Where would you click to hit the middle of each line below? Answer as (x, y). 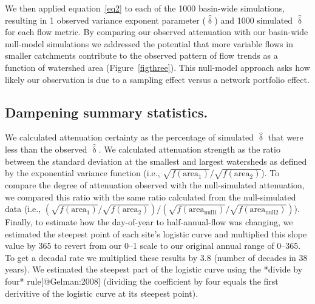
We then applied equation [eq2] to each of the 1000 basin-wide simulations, (145, 8)
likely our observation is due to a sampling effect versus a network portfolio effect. (157, 79)
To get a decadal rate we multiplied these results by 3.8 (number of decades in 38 (156, 257)
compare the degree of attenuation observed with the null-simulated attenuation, (155, 184)
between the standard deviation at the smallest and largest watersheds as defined (156, 161)
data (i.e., (23, 209)
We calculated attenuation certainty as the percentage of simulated (130, 137)
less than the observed (46, 149)
